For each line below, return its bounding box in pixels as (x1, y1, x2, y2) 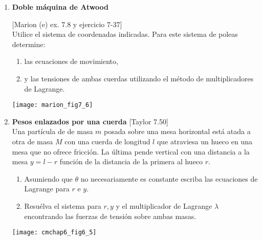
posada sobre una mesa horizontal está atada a (104, 126, 251, 137)
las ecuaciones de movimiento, (24, 56, 118, 67)
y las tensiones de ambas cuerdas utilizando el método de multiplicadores (24, 73, 254, 83)
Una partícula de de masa (12, 126, 93, 137)
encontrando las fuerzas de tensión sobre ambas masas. (24, 210, 196, 221)
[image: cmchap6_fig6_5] (12, 229, 97, 236)
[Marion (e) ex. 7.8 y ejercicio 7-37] (12, 18, 122, 29)
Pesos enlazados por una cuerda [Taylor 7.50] (12, 116, 168, 126)
